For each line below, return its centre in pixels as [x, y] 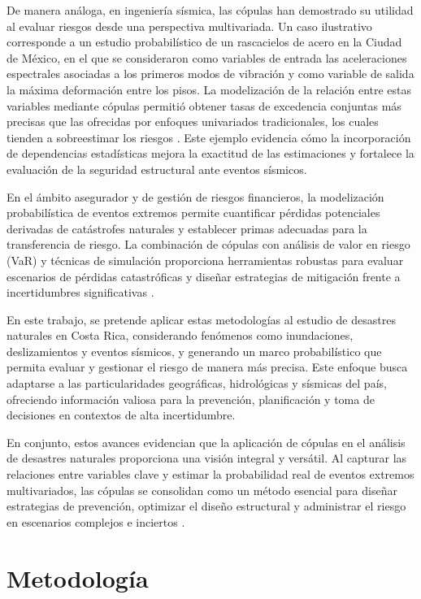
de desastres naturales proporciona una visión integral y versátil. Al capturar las [207, 458]
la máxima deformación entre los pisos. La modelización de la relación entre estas [209, 89]
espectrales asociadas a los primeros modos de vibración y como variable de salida [210, 74]
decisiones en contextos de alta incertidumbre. [121, 415]
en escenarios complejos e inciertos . [96, 521]
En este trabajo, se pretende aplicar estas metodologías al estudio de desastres [201, 319]
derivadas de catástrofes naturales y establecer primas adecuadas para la [187, 228]
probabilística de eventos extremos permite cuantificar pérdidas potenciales [193, 213]
